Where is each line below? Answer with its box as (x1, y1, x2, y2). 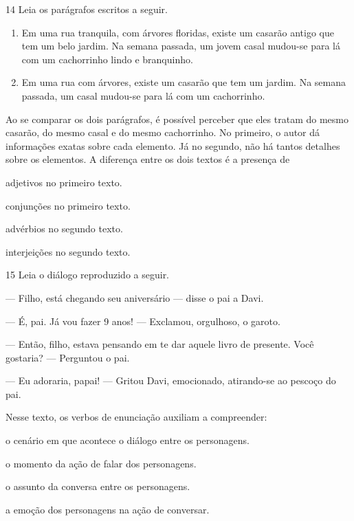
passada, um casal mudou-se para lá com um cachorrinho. (21, 88, 265, 102)
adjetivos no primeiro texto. (5, 175, 122, 189)
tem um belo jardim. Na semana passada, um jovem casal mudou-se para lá (21, 38, 340, 53)
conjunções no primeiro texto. (5, 198, 131, 212)
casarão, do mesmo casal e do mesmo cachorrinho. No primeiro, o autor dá (5, 125, 320, 140)
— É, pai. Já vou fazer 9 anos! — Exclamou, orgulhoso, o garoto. (5, 313, 280, 328)
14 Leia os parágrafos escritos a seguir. (5, 2, 168, 16)
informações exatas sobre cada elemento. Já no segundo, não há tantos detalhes (5, 138, 340, 153)
